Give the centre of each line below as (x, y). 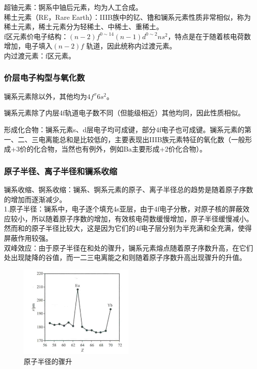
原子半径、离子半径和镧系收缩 (61, 171)
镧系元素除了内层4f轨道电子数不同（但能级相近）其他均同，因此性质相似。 (125, 113)
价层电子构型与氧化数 (44, 78)
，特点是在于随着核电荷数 (209, 36)
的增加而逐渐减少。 (35, 199)
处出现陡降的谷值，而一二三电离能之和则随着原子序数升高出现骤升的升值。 (125, 257)
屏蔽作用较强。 (28, 237)
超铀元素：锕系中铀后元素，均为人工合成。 (73, 7)
